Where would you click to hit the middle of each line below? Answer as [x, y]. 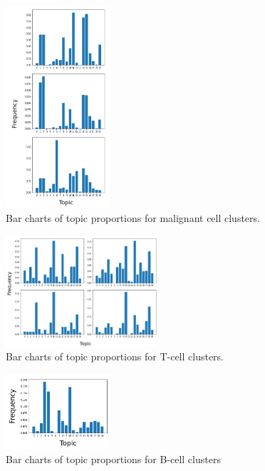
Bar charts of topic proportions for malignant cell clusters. [133, 217]
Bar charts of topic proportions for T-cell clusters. [115, 356]
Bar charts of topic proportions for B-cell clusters [113, 459]
